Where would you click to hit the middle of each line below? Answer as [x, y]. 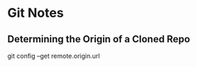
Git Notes [36, 13]
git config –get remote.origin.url [54, 56]
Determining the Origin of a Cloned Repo [99, 39]
